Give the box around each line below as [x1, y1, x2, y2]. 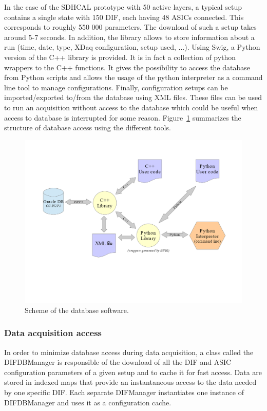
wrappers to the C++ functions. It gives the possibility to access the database [4, 62, 250, 72]
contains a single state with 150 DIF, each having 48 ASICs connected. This [4, 11, 244, 22]
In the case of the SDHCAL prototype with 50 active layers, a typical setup [4, 2, 242, 12]
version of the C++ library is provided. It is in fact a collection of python [4, 51, 236, 62]
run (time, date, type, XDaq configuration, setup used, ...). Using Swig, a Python [4, 42, 260, 52]
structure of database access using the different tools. [4, 122, 171, 133]
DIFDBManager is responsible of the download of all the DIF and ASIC [4, 357, 232, 367]
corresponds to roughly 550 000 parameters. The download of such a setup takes [4, 22, 257, 32]
